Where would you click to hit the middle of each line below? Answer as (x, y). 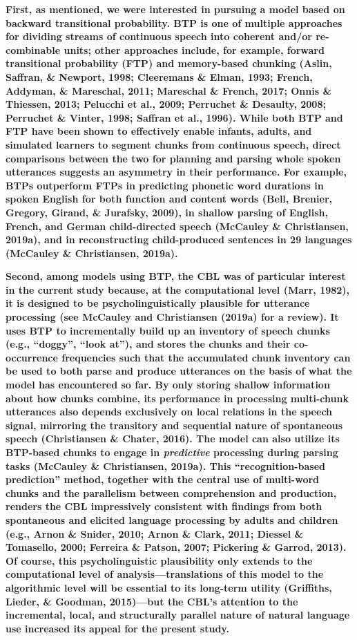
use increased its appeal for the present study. (117, 628)
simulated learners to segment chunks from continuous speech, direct (173, 144)
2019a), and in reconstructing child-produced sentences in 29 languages (179, 239)
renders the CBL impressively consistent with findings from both (164, 506)
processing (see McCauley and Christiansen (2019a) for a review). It (172, 317)
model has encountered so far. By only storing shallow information (168, 385)
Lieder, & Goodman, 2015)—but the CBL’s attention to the (152, 601)
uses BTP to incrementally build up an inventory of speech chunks (168, 330)
